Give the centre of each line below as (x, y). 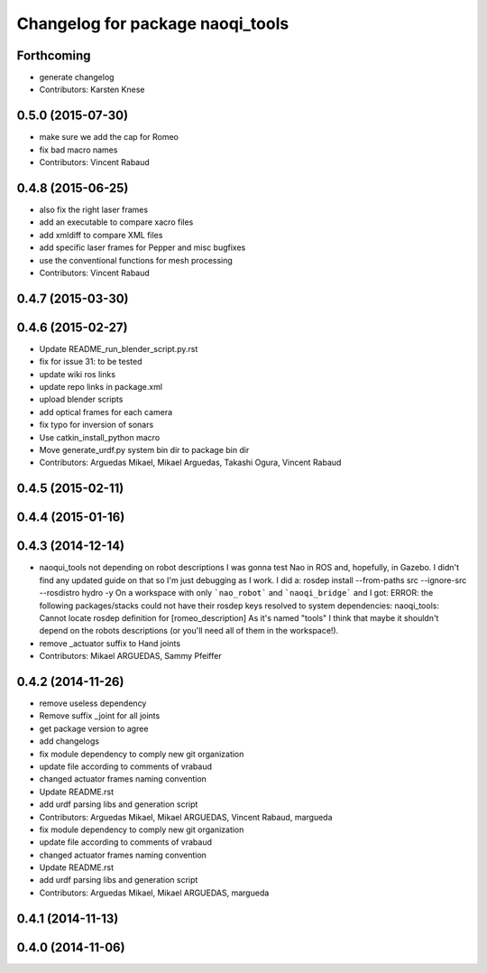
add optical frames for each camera (106, 412)
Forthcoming (54, 56)
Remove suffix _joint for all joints (100, 716)
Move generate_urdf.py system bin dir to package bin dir (144, 450)
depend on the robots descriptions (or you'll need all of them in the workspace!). (189, 631)
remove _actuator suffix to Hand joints (110, 643)
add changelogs (69, 741)
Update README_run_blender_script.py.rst (119, 348)
